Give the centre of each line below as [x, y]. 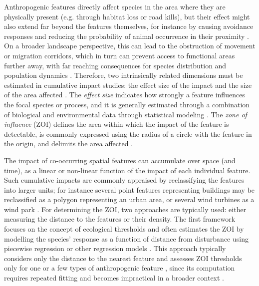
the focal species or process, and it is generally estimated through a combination [127, 104]
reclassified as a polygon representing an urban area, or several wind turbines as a [129, 199]
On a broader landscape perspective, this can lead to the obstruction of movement [130, 46]
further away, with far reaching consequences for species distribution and [115, 65]
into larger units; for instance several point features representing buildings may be [129, 189]
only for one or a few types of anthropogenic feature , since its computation [120, 268]
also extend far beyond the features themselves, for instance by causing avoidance [129, 26]
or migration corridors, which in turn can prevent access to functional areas [120, 55]
